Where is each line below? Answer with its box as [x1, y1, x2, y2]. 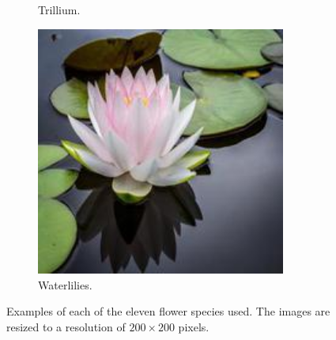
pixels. [178, 318, 210, 334]
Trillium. [38, 2, 81, 17]
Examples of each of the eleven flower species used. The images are [6, 303, 330, 319]
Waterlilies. [38, 276, 92, 293]
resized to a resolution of [6, 318, 126, 334]
